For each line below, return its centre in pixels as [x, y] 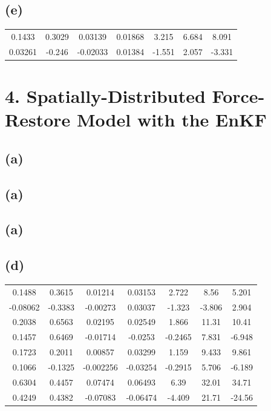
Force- [238, 96]
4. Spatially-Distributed [105, 96]
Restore [38, 120]
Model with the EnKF [172, 120]
